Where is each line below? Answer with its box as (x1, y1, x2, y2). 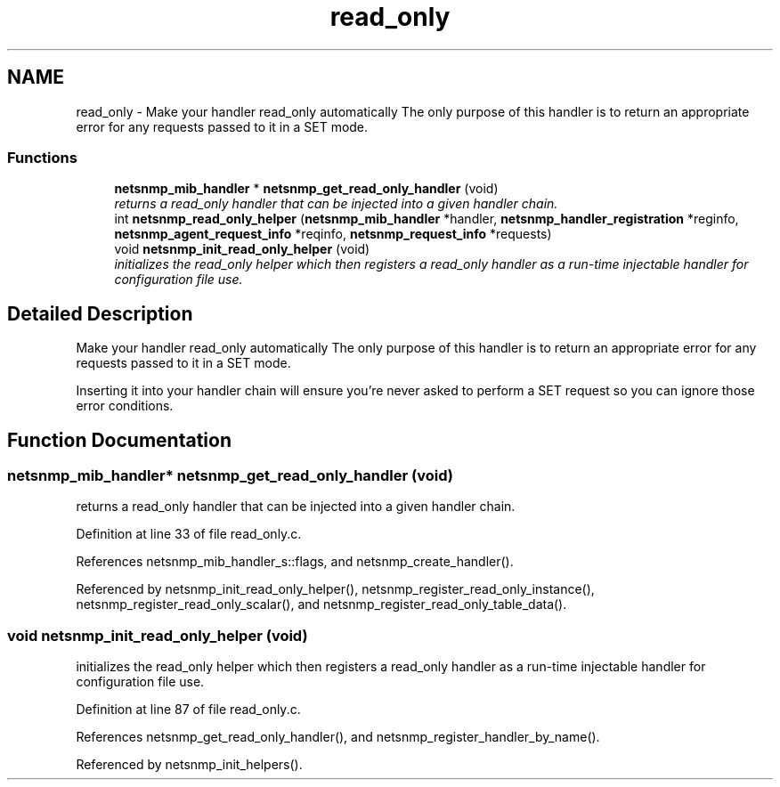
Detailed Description (7, 302, 193, 325)
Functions (7, 148, 77, 166)
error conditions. (76, 398, 174, 414)
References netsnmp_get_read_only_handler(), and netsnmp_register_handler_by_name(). (76, 729, 600, 745)
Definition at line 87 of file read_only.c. (76, 702, 301, 718)
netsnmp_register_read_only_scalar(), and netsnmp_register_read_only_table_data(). (76, 596, 567, 613)
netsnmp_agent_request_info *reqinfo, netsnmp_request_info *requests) (114, 226, 552, 242)
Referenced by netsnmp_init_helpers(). (76, 757, 303, 773)
